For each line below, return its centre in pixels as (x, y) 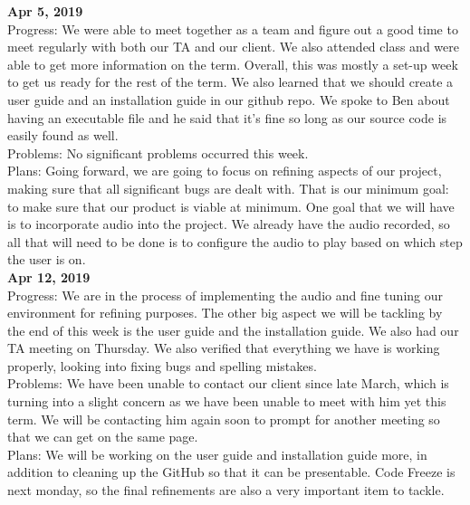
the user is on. (47, 259)
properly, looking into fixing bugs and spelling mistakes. (162, 365)
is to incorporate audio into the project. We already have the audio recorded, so (229, 224)
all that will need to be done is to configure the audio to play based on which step (235, 241)
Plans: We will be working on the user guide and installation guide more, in (217, 454)
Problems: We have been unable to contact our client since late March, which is (228, 383)
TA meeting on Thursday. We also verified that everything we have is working (224, 348)
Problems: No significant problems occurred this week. (158, 152)
